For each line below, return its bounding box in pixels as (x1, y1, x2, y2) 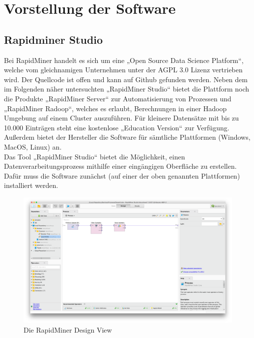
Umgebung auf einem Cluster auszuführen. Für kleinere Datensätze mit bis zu (4, 113, 239, 123)
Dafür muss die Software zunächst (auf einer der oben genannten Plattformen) (4, 170, 240, 181)
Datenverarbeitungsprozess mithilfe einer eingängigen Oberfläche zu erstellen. (4, 161, 237, 171)
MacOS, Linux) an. (4, 141, 62, 152)
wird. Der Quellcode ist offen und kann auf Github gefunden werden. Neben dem (4, 74, 248, 84)
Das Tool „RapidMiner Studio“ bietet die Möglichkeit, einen (4, 151, 185, 161)
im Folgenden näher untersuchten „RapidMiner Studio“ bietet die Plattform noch (4, 84, 250, 94)
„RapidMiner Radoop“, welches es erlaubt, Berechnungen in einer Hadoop (4, 103, 227, 113)
